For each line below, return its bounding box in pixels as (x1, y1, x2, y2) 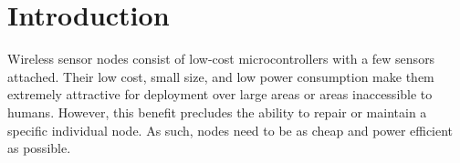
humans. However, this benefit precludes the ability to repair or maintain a (7, 102, 427, 121)
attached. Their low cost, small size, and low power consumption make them (7, 66, 434, 86)
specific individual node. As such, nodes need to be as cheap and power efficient (7, 120, 454, 139)
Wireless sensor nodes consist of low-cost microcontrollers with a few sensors (7, 49, 435, 68)
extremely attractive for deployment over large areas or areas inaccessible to (7, 85, 433, 104)
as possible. (7, 138, 71, 158)
